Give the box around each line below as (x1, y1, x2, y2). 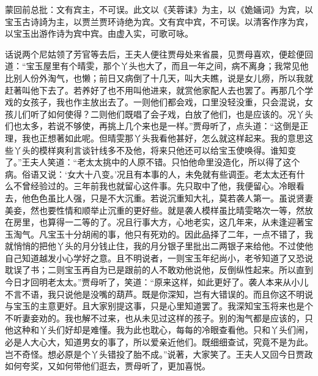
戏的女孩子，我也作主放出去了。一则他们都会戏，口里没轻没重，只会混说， (5, 96, 305, 108)
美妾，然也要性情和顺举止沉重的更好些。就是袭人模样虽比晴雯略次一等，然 (5, 203, 305, 216)
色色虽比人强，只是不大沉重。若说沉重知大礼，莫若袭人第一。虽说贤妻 (30, 191, 313, 204)
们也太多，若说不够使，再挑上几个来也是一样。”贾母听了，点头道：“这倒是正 (5, 119, 309, 132)
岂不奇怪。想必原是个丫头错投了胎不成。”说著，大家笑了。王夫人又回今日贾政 (5, 347, 313, 360)
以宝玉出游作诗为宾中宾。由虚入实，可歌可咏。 (5, 27, 193, 40)
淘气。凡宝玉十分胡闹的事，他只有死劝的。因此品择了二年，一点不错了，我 (13, 227, 313, 240)
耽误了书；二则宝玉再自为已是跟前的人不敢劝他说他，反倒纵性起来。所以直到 (5, 263, 313, 276)
